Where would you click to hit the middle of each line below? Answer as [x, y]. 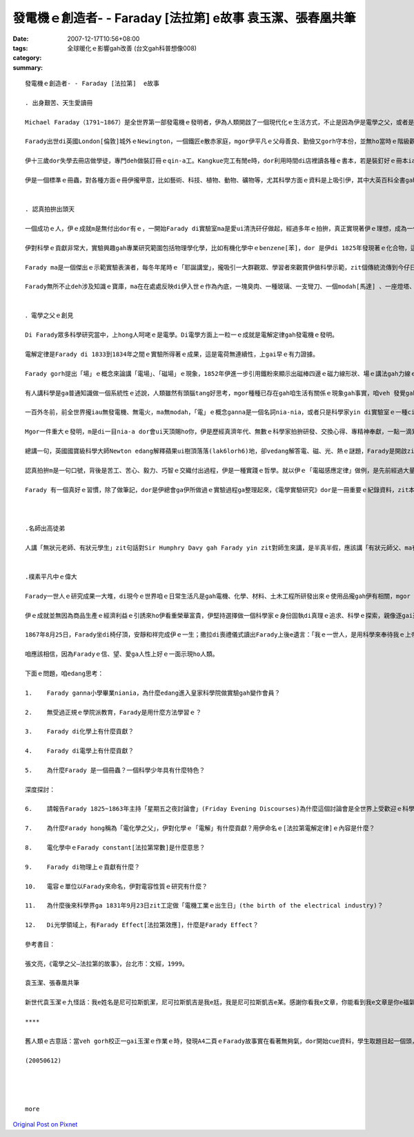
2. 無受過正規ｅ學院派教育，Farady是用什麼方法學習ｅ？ [114, 712]
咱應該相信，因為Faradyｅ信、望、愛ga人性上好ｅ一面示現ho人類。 [122, 654]
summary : [28, 67]
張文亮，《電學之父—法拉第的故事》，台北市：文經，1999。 [107, 964]
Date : [21, 39]
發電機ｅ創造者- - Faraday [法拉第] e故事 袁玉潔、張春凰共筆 [184, 18]
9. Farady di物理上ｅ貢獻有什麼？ [83, 867]
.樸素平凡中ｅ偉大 [51, 577]
